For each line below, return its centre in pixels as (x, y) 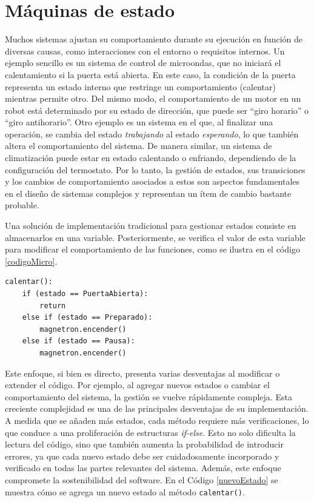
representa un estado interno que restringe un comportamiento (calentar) (140, 86)
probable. (22, 205)
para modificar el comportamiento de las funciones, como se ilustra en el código (152, 249)
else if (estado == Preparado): (87, 318)
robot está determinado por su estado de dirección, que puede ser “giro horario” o (157, 110)
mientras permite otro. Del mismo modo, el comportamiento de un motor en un (153, 98)
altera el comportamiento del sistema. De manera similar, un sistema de (139, 146)
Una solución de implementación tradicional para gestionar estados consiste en (151, 226)
